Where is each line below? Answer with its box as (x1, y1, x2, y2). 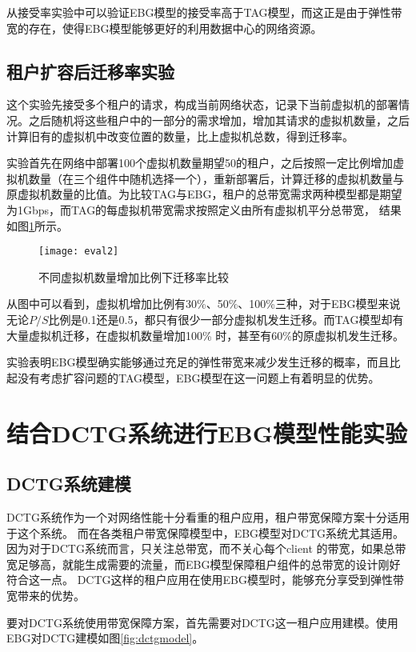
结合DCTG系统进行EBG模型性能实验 (6, 416, 408, 449)
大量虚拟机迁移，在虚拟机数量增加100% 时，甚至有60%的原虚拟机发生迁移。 (6, 326, 404, 343)
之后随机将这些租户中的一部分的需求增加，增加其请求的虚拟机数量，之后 (28, 111, 410, 128)
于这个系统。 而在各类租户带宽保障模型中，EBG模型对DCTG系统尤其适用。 (6, 524, 404, 541)
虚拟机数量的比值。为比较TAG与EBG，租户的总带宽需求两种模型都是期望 (17, 186, 402, 202)
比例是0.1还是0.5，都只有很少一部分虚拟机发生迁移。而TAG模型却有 (48, 310, 404, 327)
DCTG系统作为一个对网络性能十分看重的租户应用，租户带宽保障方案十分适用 (6, 508, 410, 525)
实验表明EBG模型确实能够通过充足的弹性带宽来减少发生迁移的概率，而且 (6, 354, 390, 370)
